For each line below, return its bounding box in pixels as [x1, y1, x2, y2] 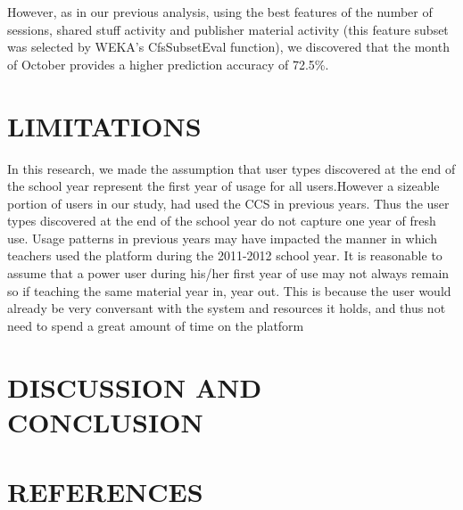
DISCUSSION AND [7, 368, 262, 405]
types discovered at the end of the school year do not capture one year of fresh [7, 211, 436, 230]
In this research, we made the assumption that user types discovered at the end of [7, 159, 456, 177]
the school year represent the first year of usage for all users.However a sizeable [7, 177, 440, 195]
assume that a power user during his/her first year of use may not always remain [7, 264, 450, 283]
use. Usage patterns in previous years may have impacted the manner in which [7, 228, 437, 247]
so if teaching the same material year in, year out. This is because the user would [7, 281, 451, 300]
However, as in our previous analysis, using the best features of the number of [7, 3, 433, 21]
